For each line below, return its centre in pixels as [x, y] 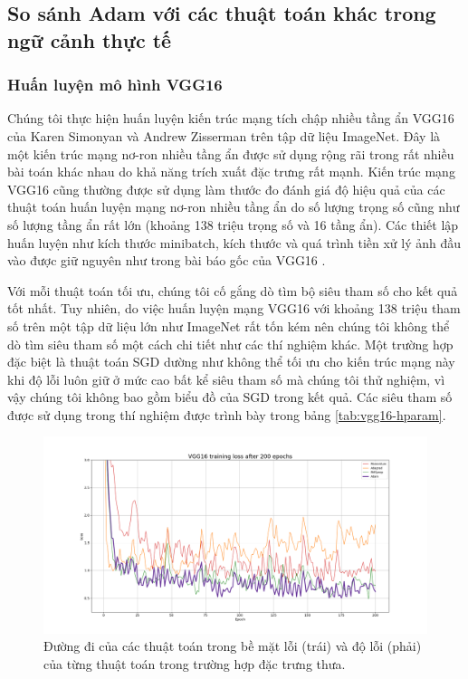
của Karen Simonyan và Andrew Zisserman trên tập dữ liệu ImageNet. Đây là [224, 135]
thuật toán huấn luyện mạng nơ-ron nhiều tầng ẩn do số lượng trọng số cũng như [234, 207]
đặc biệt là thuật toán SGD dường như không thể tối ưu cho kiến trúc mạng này [231, 362]
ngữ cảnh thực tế [90, 39]
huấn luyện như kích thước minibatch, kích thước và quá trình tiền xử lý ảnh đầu [234, 242]
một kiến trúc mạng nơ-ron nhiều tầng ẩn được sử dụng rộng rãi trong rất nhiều [231, 153]
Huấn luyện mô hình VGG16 [115, 85]
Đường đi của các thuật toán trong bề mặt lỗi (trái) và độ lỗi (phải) [233, 646]
